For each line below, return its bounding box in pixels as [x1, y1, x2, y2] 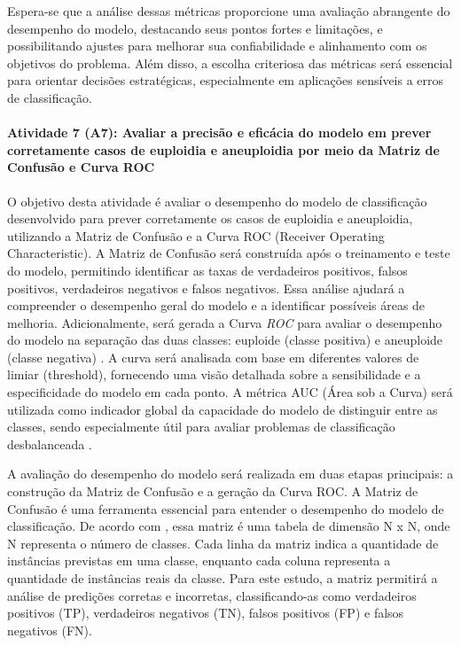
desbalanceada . [7, 434, 92, 453]
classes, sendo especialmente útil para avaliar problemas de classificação [7, 417, 395, 436]
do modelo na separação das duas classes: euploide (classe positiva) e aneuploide [7, 331, 443, 349]
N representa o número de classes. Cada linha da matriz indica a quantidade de [7, 533, 439, 552]
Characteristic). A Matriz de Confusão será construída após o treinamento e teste [7, 244, 450, 262]
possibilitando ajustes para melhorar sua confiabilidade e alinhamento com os [7, 36, 427, 55]
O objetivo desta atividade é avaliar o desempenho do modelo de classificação [7, 191, 427, 210]
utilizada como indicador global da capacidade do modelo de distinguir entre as [7, 400, 438, 418]
